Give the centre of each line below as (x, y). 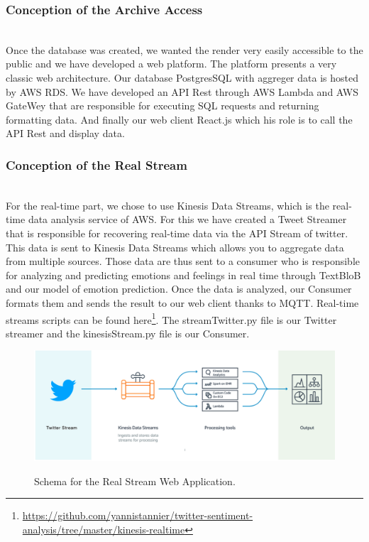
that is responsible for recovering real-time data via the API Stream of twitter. (177, 233)
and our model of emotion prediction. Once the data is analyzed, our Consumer (179, 289)
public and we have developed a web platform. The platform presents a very (171, 64)
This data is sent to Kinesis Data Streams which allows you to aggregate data (175, 247)
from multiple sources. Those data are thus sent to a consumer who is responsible (183, 261)
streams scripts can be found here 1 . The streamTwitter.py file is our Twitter (171, 318)
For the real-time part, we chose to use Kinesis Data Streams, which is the (167, 205)
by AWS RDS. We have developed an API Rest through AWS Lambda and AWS (182, 91)
